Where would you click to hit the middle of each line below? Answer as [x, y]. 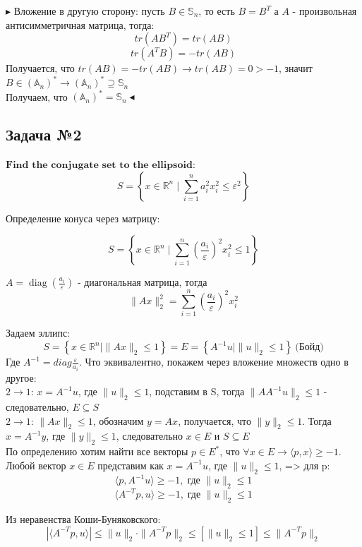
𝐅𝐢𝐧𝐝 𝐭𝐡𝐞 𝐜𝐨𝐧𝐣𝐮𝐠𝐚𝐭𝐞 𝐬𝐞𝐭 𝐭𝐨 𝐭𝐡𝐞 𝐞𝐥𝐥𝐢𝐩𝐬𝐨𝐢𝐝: [101, 166]
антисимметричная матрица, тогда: [80, 24]
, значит [296, 68]
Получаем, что [37, 96]
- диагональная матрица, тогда [142, 282]
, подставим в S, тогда [197, 391]
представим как [131, 465]
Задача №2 [44, 134]
